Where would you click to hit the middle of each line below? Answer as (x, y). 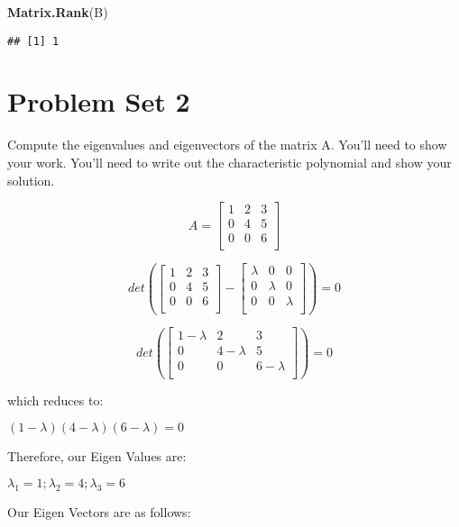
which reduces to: (55, 400)
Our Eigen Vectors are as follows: (99, 511)
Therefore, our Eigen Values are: (97, 456)
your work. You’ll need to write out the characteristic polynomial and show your (229, 162)
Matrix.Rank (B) (58, 12)
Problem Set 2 (99, 101)
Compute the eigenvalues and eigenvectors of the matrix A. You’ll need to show (227, 145)
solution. (31, 180)
